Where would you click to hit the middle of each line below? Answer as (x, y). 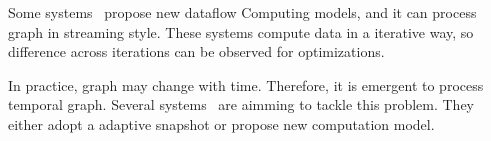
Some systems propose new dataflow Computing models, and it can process (242, 12)
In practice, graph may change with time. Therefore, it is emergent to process (246, 84)
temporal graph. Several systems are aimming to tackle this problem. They (241, 104)
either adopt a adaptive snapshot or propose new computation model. (221, 123)
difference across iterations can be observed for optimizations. (196, 51)
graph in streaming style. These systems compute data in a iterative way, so (241, 31)
